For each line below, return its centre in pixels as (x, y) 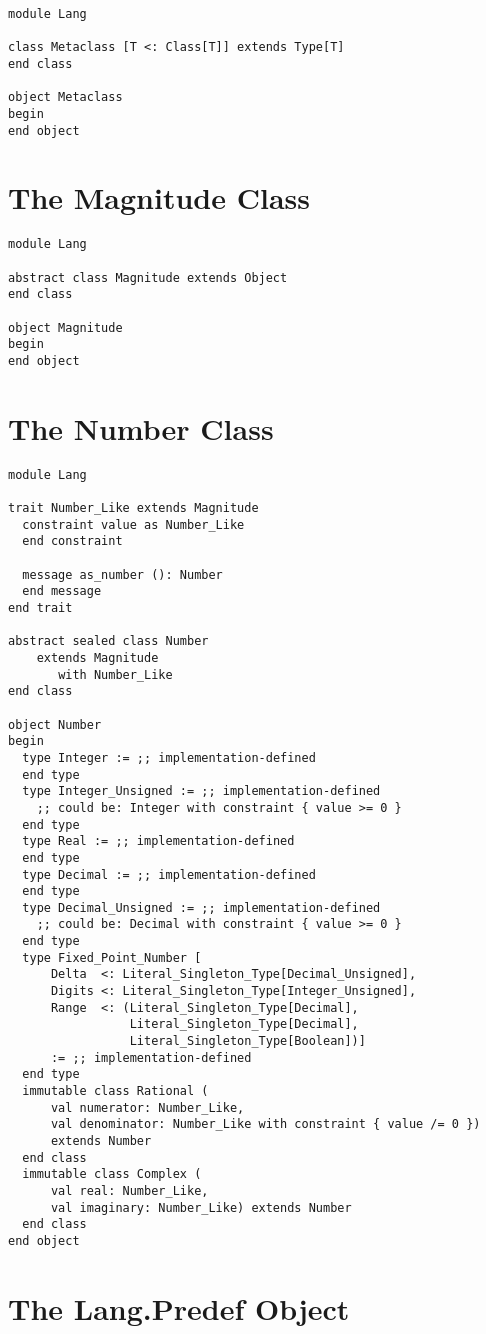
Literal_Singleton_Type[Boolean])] (247, 1041)
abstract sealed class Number (108, 641)
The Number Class (141, 427)
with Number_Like (115, 674)
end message (62, 591)
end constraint (72, 541)
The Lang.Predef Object (179, 1307)
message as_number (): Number (122, 574)
